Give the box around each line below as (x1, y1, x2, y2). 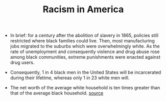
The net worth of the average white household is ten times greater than (10, 85, 160, 91)
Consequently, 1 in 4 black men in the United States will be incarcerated (10, 69, 161, 75)
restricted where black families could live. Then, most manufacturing (10, 38, 155, 44)
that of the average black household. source (10, 90, 104, 96)
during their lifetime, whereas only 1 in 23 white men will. (10, 75, 130, 81)
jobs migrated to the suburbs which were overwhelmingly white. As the (10, 43, 160, 49)
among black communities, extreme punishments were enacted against (10, 54, 161, 60)
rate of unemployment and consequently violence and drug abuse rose (10, 48, 160, 55)
